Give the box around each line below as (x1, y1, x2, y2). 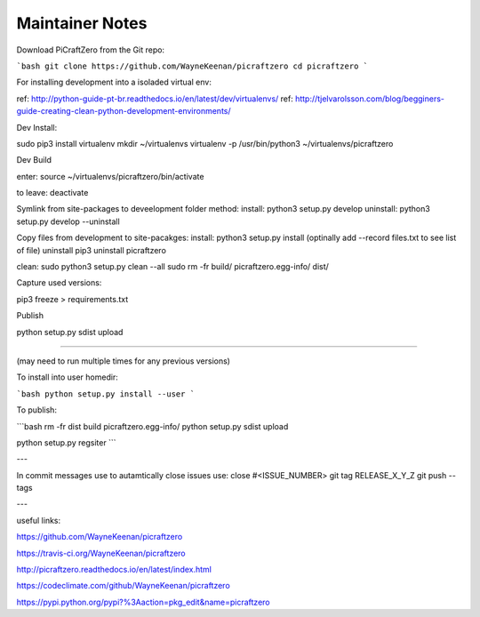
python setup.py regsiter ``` (16, 437, 116, 448)
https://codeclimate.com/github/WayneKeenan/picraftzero (16, 581, 230, 591)
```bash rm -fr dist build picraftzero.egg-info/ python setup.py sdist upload (16, 421, 289, 431)
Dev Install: (16, 122, 58, 132)
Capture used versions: (16, 277, 102, 288)
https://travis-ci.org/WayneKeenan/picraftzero (16, 548, 186, 558)
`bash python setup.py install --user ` (16, 389, 196, 399)
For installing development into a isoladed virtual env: (16, 76, 212, 88)
